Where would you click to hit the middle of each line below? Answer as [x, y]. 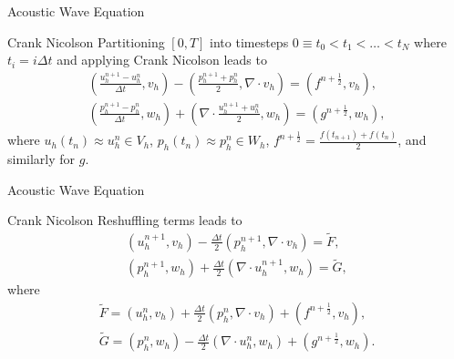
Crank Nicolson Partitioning [86, 41]
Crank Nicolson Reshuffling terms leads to [125, 220]
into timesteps [249, 41]
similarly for [41, 158]
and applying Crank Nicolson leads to [162, 60]
